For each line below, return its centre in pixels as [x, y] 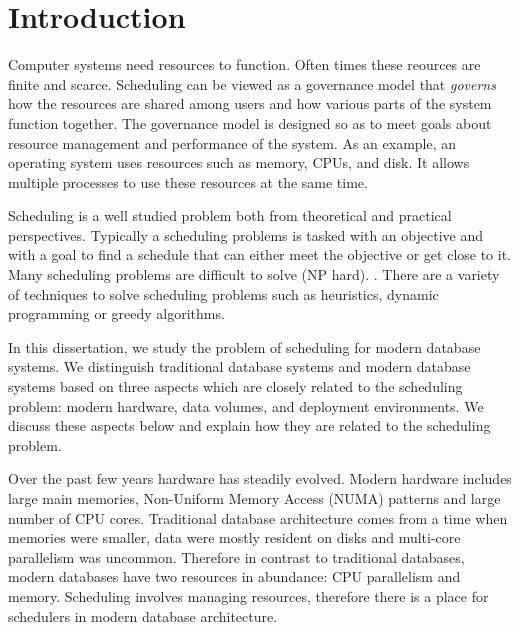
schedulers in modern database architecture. [143, 615]
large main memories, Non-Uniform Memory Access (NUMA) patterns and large [254, 498]
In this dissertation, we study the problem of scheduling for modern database [244, 346]
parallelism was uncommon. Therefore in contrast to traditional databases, [236, 556]
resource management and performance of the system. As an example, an [232, 142]
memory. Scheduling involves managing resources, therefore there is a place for [248, 595]
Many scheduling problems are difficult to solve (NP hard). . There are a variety [254, 274]
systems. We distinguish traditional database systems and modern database [239, 366]
